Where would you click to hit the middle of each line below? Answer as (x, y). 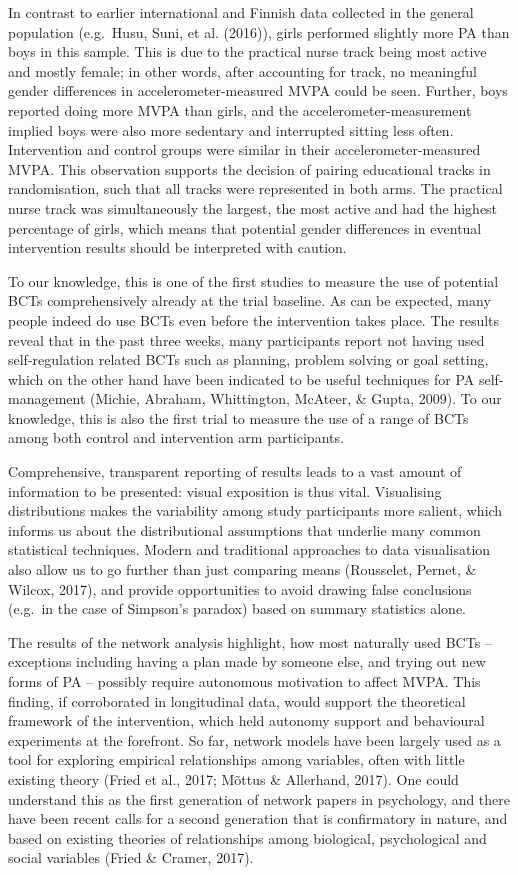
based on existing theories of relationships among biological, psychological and (247, 837)
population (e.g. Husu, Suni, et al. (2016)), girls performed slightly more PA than (259, 31)
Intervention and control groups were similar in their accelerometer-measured (244, 149)
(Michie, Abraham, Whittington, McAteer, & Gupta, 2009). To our (296, 398)
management (47, 398)
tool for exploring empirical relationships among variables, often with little (236, 759)
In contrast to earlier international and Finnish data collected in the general (241, 12)
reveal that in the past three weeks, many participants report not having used (246, 339)
